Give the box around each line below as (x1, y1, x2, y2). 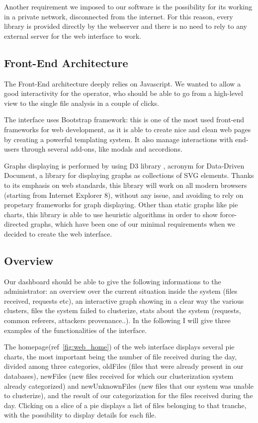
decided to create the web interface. (4, 228, 112, 239)
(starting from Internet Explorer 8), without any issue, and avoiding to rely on (4, 189, 244, 200)
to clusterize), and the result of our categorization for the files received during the (4, 390, 253, 401)
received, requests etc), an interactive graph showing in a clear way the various (4, 295, 244, 306)
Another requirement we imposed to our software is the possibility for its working (4, 1, 253, 11)
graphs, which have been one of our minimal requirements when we (30, 219, 236, 229)
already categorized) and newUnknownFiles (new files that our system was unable (4, 380, 254, 391)
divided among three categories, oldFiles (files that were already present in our (4, 361, 244, 371)
